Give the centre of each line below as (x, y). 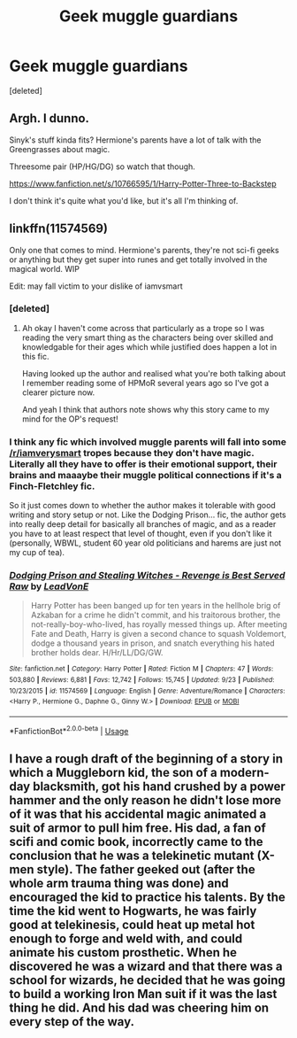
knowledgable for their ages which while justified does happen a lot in (149, 346)
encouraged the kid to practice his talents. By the (147, 898)
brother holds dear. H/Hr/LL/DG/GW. (97, 653)
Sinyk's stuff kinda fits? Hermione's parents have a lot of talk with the (135, 140)
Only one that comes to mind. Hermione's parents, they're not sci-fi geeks (145, 250)
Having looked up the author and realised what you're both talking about (154, 373)
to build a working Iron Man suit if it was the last (143, 994)
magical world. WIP (44, 268)
